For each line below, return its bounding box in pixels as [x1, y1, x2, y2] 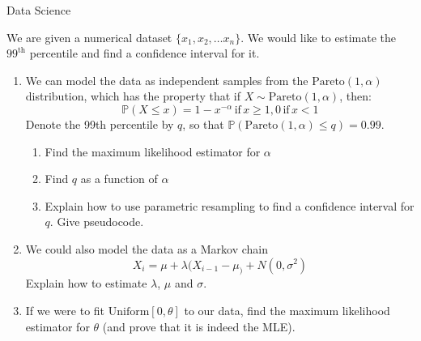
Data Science [6, 2, 71, 18]
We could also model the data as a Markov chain [25, 240, 269, 257]
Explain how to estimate [25, 275, 147, 292]
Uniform [108, 305, 150, 318]
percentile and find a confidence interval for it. [29, 45, 260, 62]
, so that [182, 115, 224, 132]
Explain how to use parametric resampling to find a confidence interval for [45, 197, 415, 214]
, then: [339, 87, 372, 104]
